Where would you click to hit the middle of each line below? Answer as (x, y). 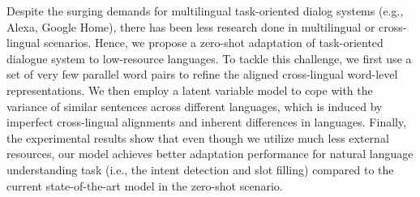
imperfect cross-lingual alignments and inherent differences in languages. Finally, (207, 122)
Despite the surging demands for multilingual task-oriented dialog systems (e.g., (205, 11)
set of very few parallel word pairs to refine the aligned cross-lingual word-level (202, 74)
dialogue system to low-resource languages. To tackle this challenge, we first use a (209, 58)
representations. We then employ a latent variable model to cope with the (190, 90)
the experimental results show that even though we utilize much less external (198, 137)
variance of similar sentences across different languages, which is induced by (195, 106)
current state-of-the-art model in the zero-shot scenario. (145, 185)
